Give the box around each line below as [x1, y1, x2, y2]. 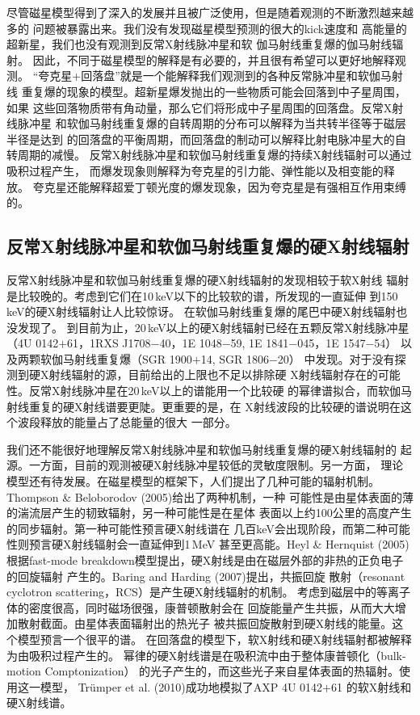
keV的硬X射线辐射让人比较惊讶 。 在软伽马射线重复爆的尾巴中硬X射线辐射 [6, 303, 397, 320]
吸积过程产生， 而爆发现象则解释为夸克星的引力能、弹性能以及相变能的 [6, 162, 384, 179]
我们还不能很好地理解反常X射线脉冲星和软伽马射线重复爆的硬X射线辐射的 [6, 440, 397, 457]
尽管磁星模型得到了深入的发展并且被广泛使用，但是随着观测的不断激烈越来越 [6, 4, 414, 20]
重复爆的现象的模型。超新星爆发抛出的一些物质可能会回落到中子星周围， [21, 82, 406, 99]
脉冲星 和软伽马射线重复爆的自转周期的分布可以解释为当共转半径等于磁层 [17, 115, 406, 132]
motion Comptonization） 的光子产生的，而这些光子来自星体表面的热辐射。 [6, 662, 400, 679]
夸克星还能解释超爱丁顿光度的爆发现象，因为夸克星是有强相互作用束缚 [32, 178, 406, 195]
